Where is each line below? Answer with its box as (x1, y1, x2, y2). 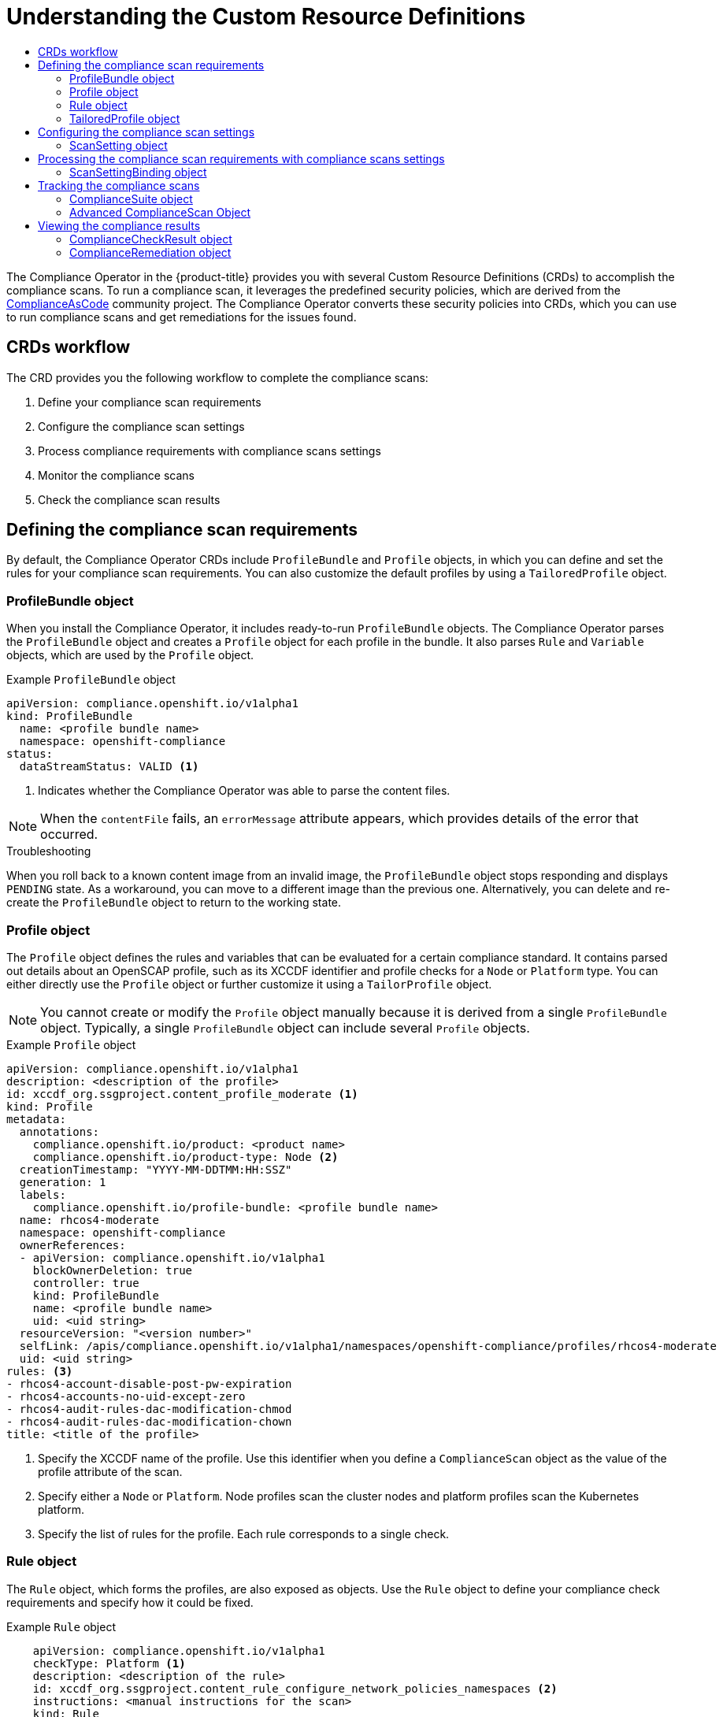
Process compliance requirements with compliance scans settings (38, 443, 381, 458)
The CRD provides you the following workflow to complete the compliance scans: (6, 370, 428, 384)
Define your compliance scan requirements (38, 395, 261, 409)
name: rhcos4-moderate (19, 1213, 159, 1226)
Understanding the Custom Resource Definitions (6, 3, 526, 30)
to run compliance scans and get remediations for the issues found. (6, 310, 357, 324)
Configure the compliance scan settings (38, 419, 245, 433)
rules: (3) (6, 1364, 73, 1378)
